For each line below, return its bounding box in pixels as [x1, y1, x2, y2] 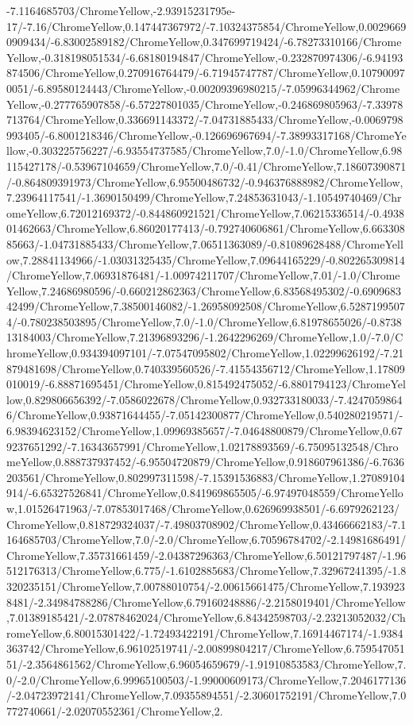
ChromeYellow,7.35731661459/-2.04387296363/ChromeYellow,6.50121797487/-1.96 [6, 546, 407, 563]
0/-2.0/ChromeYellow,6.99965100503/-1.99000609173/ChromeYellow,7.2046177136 [6, 671, 407, 688]
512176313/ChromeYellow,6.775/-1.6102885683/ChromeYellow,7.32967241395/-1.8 [6, 562, 407, 579]
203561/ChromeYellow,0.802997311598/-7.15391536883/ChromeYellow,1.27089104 [6, 469, 405, 485]
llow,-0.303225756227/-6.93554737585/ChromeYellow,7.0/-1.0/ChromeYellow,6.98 [6, 142, 403, 159]
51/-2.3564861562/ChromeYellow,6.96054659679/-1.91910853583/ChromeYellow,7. [6, 655, 407, 672]
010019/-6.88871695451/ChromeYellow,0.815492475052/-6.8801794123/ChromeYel [6, 376, 406, 392]
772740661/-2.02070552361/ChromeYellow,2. [6, 702, 223, 719]
